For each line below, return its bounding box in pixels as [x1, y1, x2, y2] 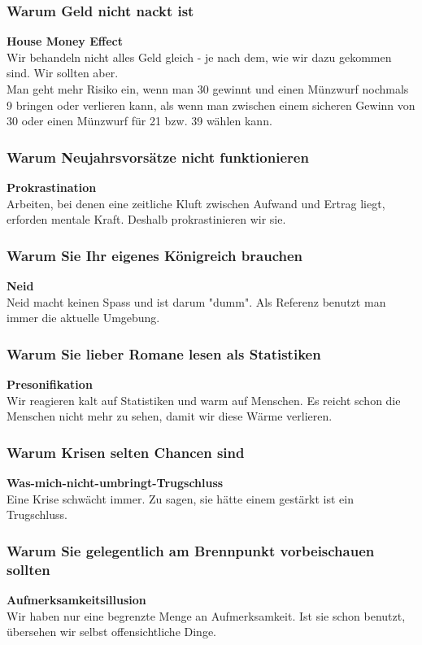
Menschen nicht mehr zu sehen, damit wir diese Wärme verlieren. [7, 407, 333, 425]
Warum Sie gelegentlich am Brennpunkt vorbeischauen [7, 540, 375, 560]
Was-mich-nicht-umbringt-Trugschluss [7, 474, 224, 490]
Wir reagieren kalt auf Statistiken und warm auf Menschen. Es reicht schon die [7, 391, 401, 408]
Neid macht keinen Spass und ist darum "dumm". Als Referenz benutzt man [7, 293, 386, 310]
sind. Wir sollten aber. [7, 64, 119, 81]
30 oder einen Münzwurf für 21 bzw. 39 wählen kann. [7, 112, 272, 129]
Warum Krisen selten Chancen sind [7, 442, 245, 462]
